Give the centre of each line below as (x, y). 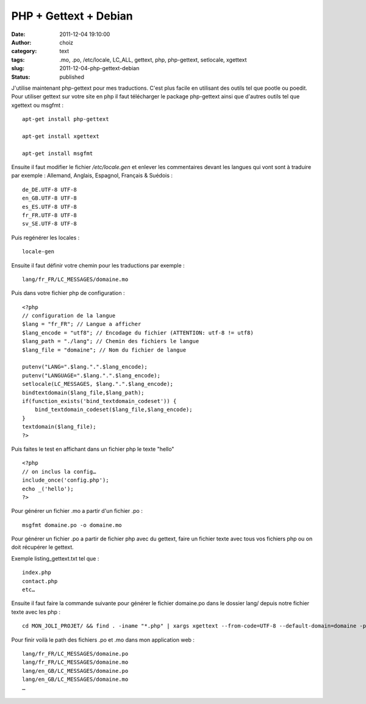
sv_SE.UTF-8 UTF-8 (50, 224)
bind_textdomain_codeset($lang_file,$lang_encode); (113, 410)
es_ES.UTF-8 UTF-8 (50, 207)
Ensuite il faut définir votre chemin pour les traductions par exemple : (98, 265)
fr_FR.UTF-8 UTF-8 (50, 215)
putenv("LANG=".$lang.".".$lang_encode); (85, 367)
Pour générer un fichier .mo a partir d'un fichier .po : (77, 511)
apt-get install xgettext (61, 136)
